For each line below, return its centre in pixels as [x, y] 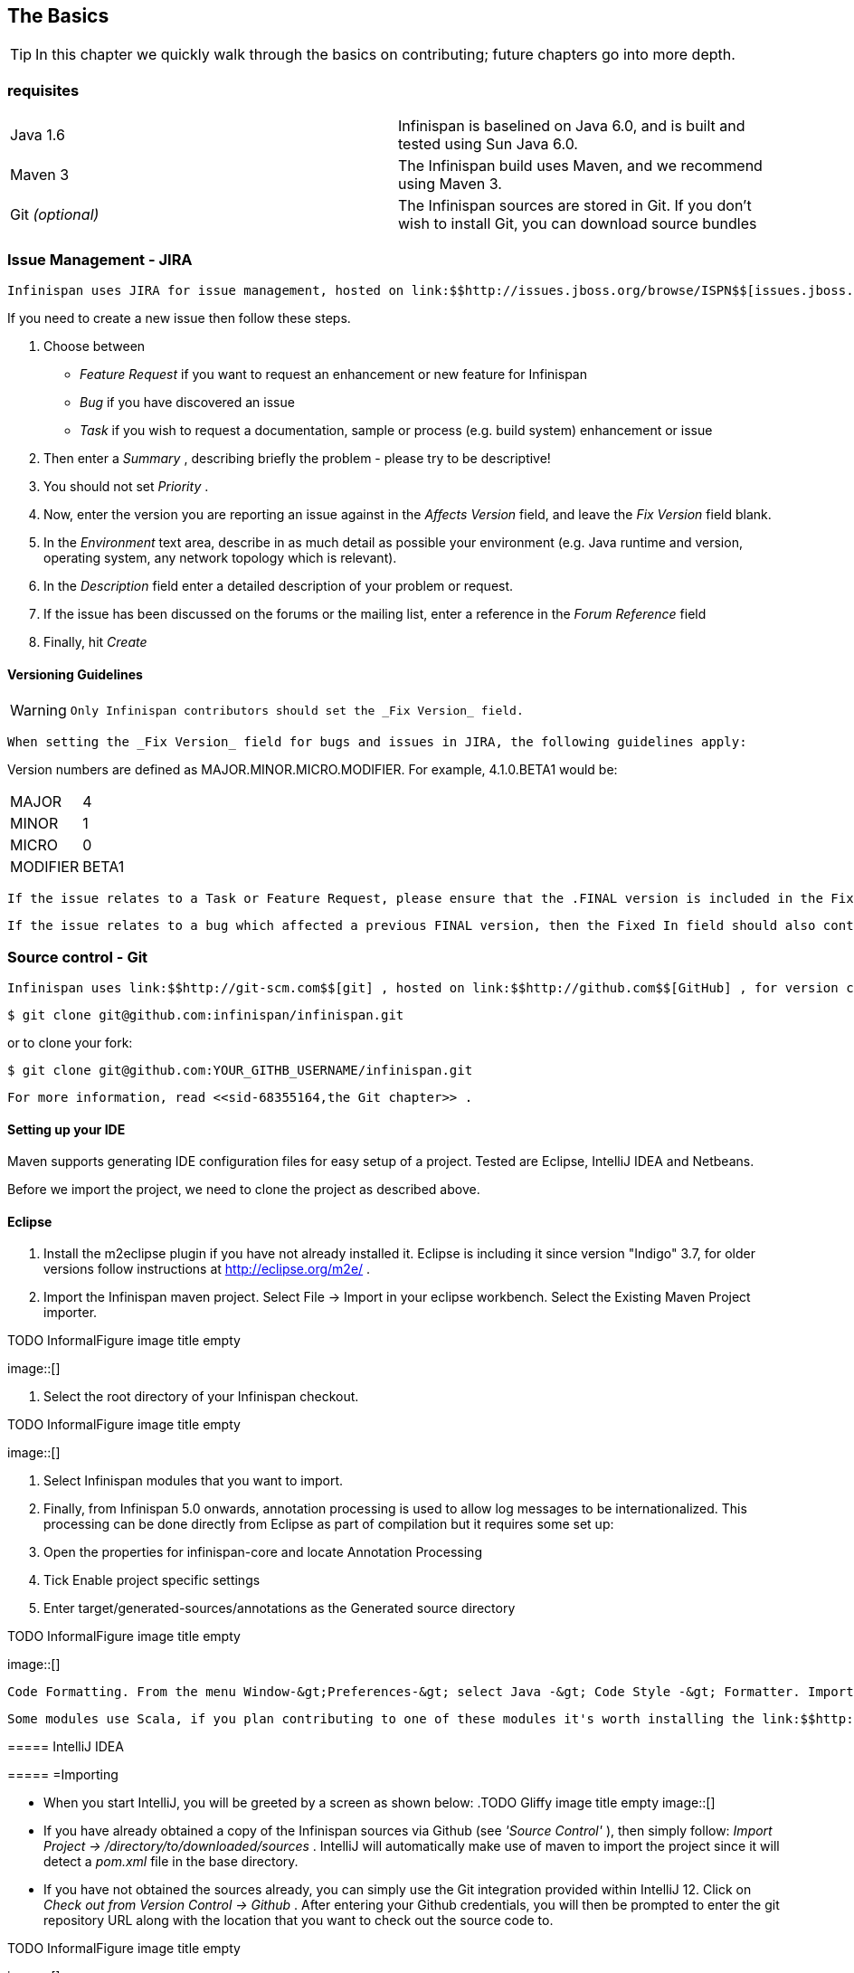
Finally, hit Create [95, 641]
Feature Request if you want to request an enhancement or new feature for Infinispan [333, 374]
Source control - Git [78, 957]
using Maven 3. [450, 184]
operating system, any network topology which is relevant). [220, 557]
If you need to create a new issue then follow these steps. [179, 318]
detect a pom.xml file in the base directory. [171, 1862]
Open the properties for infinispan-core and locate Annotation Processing [263, 1552]
